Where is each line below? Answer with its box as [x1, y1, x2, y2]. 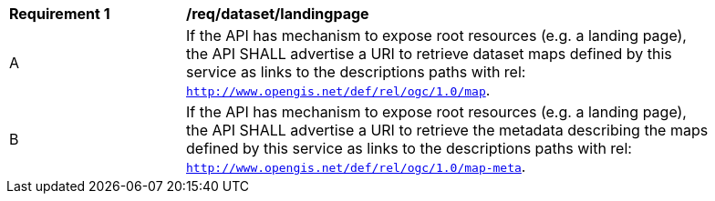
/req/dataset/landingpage [186, 5, 369, 23]
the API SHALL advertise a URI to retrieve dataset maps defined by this [186, 45, 672, 63]
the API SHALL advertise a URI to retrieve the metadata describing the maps [186, 121, 709, 139]
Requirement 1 [9, 5, 110, 23]
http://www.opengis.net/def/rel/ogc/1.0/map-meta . [186, 157, 526, 176]
